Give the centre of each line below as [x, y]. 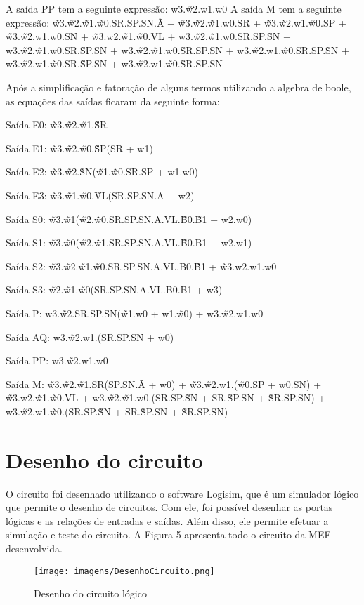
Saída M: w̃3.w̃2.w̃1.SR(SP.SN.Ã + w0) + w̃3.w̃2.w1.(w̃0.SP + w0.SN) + [164, 384]
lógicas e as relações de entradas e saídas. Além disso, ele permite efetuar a [167, 520]
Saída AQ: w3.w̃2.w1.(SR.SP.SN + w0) [90, 337]
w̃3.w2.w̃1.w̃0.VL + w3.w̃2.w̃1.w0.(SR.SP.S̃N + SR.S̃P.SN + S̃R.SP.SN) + [166, 398]
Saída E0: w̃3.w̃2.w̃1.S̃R [57, 125]
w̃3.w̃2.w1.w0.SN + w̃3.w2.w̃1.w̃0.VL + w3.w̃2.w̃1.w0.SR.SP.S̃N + [148, 36]
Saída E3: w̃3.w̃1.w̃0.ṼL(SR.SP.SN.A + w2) [100, 195]
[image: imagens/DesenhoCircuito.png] [124, 571]
